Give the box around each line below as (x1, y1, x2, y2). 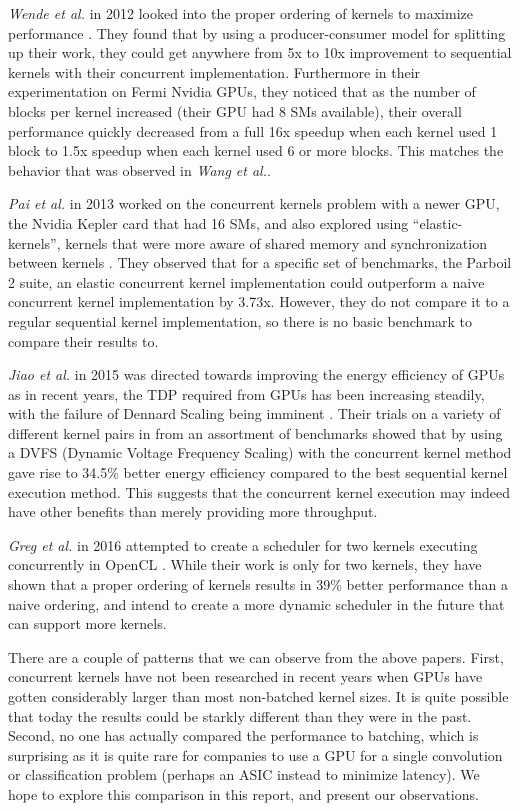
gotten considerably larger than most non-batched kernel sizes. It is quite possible (8, 686, 509, 706)
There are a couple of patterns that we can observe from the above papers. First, (8, 646, 504, 667)
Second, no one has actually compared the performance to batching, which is (8, 725, 479, 746)
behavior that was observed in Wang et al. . (8, 159, 271, 180)
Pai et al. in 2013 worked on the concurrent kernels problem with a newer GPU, (8, 193, 500, 214)
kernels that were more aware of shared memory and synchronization (65, 232, 487, 253)
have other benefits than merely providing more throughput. (8, 501, 378, 522)
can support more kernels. (8, 613, 167, 634)
